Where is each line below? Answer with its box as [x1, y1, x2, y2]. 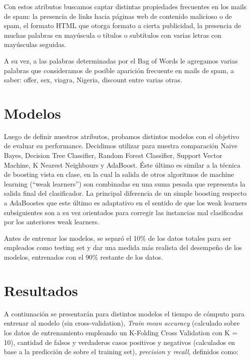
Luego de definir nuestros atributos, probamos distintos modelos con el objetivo [4, 131, 239, 141]
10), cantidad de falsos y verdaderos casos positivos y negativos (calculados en [4, 337, 235, 347]
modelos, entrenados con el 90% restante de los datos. [4, 252, 163, 262]
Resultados [4, 280, 78, 300]
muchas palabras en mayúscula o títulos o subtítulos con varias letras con [4, 30, 221, 40]
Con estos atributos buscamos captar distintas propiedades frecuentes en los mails [4, 1, 247, 11]
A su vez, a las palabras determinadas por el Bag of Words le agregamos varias [4, 55, 238, 65]
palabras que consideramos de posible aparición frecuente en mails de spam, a [4, 65, 234, 75]
